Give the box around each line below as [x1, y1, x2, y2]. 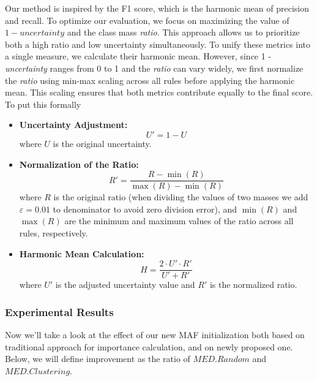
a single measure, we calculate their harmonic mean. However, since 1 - [5, 50, 272, 62]
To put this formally [5, 97, 81, 110]
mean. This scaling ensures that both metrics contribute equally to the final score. [5, 86, 313, 99]
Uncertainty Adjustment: [19, 118, 128, 131]
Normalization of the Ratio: [19, 157, 139, 170]
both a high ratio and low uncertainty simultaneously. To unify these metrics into [5, 37, 311, 50]
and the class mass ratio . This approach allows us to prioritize [67, 26, 300, 39]
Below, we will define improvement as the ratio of [5, 352, 190, 365]
